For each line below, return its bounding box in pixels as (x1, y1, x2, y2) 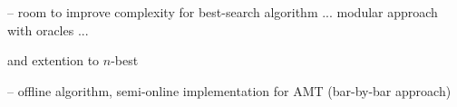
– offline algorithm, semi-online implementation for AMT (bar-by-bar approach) (7, 81, 452, 100)
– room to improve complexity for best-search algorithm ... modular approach (7, 3, 438, 21)
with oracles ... (7, 20, 89, 39)
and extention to (7, 51, 100, 70)
